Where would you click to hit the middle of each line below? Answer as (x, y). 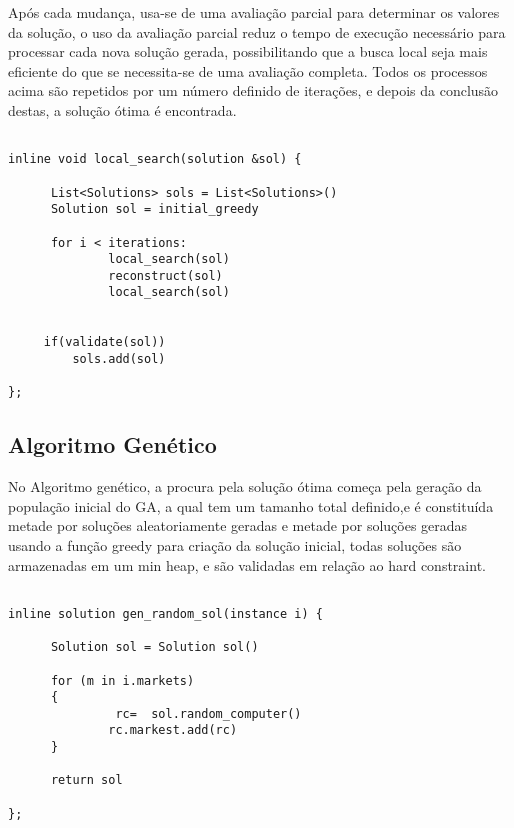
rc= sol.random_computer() (208, 713)
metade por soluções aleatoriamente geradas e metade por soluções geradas (238, 525)
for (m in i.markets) (122, 680)
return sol (86, 780)
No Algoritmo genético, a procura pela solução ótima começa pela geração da (245, 486)
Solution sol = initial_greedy (154, 209)
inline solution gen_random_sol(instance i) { (165, 613)
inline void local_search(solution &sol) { (155, 159)
